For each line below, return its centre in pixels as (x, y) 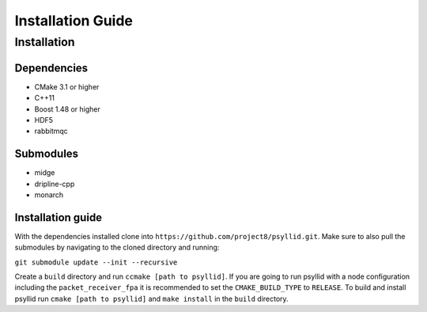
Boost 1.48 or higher (67, 109)
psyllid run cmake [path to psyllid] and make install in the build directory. (151, 299)
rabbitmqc (51, 131)
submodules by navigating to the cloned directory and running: (117, 247)
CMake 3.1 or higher (67, 86)
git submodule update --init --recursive (96, 262)
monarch (49, 195)
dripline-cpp (55, 184)
